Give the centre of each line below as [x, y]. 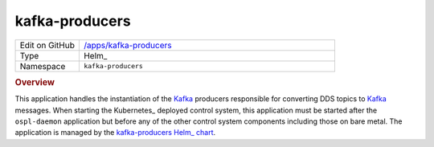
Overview [35, 82]
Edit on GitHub [47, 45]
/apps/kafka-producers [127, 45]
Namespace [43, 66]
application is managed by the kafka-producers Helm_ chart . [115, 133]
